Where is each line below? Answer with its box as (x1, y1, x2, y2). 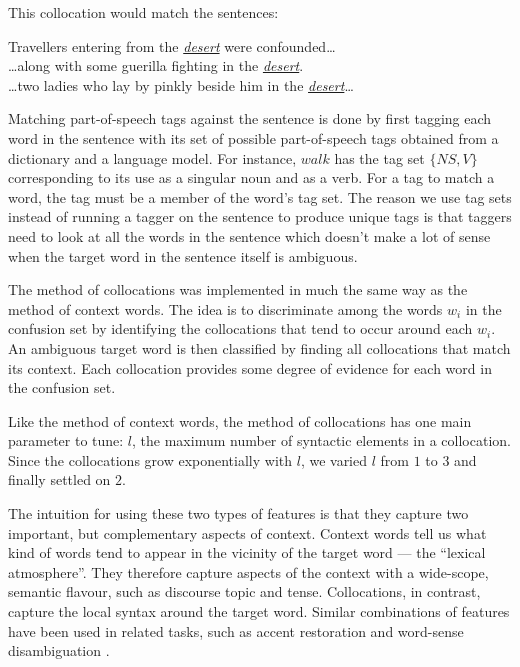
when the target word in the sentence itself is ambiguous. (8, 245, 358, 266)
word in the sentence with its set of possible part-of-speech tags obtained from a (8, 127, 499, 148)
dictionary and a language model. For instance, (8, 147, 297, 168)
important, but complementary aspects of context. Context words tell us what (8, 522, 487, 543)
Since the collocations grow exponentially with (8, 449, 293, 470)
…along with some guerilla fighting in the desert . (8, 55, 304, 76)
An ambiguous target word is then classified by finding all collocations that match (8, 337, 511, 358)
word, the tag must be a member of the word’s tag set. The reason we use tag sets (8, 186, 512, 207)
